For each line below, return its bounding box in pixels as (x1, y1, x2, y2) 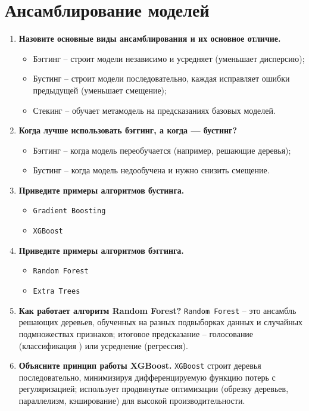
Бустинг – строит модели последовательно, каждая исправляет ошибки (33, 72, 290, 85)
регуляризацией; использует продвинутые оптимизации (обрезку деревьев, (18, 382, 289, 395)
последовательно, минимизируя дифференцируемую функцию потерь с (18, 370, 276, 383)
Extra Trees (33, 287, 80, 296)
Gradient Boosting (33, 207, 106, 216)
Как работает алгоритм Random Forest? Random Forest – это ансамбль (18, 304, 296, 316)
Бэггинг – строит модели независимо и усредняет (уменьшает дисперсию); (33, 52, 305, 64)
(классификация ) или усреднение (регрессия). (18, 339, 188, 351)
